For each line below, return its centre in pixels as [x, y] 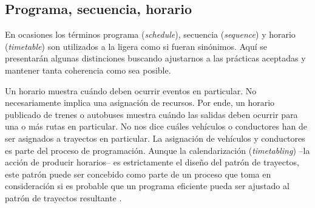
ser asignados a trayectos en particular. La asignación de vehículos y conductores [155, 138]
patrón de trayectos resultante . [63, 197]
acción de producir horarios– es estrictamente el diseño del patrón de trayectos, [152, 162]
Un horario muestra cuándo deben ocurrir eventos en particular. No [131, 90]
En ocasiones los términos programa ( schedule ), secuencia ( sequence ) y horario [150, 34]
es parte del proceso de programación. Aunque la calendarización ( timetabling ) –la [157, 150]
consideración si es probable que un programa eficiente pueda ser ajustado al [147, 186]
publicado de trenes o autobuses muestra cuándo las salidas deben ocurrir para [151, 114]
